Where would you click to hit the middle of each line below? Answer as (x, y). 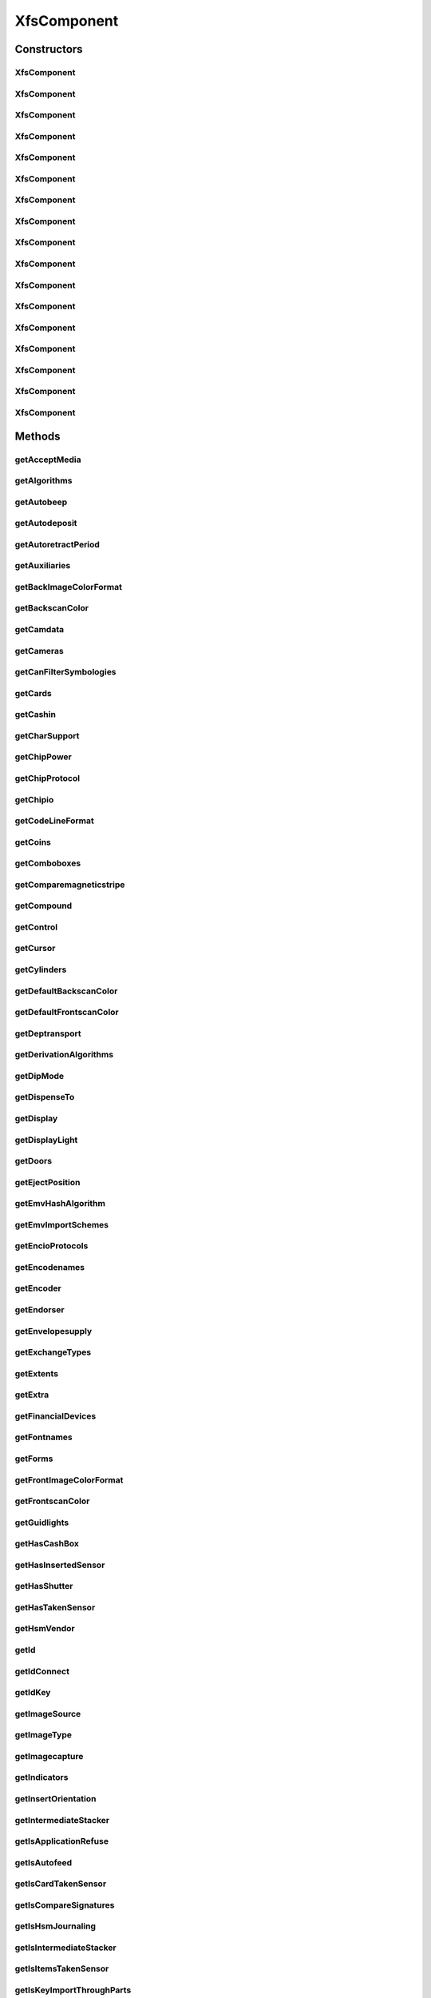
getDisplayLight (46, 1140)
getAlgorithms (43, 481)
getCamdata (39, 630)
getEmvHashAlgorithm (60, 1204)
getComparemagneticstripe (70, 885)
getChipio (34, 799)
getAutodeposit (46, 523)
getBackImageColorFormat (69, 587)
